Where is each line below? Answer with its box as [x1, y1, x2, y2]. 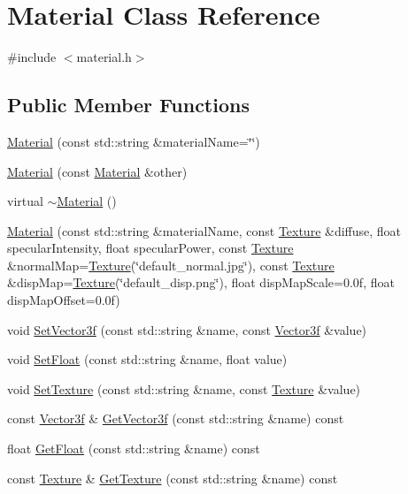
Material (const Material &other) [7, 162, 188, 180]
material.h [76, 48, 132, 66]
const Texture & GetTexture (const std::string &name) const [7, 468, 338, 487]
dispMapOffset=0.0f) [7, 291, 120, 309]
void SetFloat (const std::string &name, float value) [7, 350, 288, 369]
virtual [7, 192, 43, 210]
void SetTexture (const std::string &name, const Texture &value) [7, 379, 361, 398]
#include [7, 48, 57, 66]
